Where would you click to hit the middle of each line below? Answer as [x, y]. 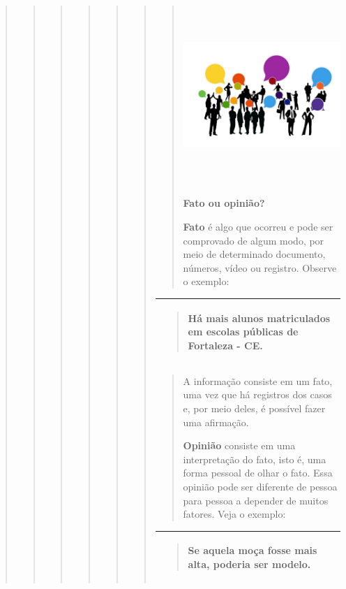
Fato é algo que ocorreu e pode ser [258, 227]
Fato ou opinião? [224, 203]
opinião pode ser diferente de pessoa [260, 486]
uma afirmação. [216, 422]
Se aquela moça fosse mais [253, 550]
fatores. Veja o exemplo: [234, 514]
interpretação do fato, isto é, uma [255, 459]
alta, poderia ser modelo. [249, 563]
